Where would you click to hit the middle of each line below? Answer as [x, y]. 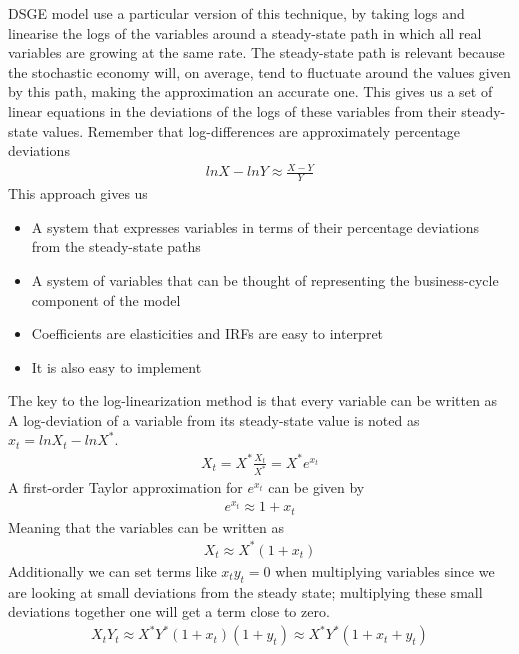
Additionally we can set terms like [112, 570]
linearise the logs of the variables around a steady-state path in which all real [245, 32]
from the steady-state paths [116, 246]
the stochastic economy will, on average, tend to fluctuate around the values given [259, 71]
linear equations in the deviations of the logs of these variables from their [232, 110]
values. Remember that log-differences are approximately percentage [251, 130]
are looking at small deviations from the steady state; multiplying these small [245, 591]
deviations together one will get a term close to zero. [169, 611]
